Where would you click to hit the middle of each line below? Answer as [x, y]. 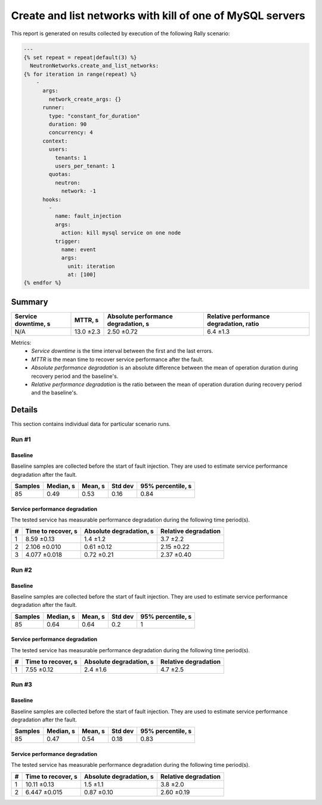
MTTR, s [86, 320]
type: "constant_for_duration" [94, 116]
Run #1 [21, 439]
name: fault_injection [88, 216]
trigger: [67, 241]
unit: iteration [92, 266]
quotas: [60, 174]
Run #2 [21, 570]
